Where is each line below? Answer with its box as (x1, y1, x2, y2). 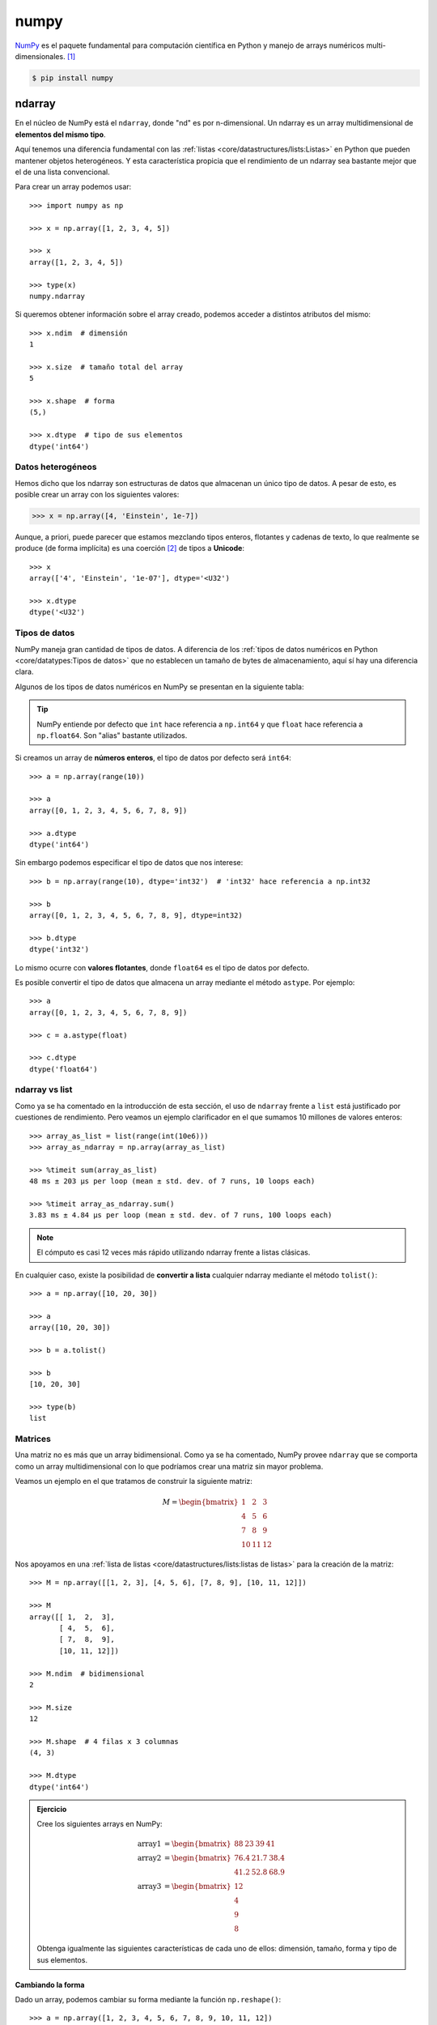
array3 (137, 1882, 162, 1891)
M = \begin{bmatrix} (162, 1498, 239, 1507)
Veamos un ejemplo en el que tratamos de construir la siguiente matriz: (15, 1477, 252, 1486)
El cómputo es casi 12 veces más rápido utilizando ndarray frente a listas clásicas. (36, 1247, 311, 1257)
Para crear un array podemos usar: (15, 182, 132, 192)
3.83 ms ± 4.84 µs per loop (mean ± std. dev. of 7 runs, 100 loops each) (29, 1211, 333, 1220)
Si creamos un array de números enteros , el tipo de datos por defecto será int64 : (15, 753, 291, 763)
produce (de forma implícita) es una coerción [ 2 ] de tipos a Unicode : (15, 544, 244, 553)
